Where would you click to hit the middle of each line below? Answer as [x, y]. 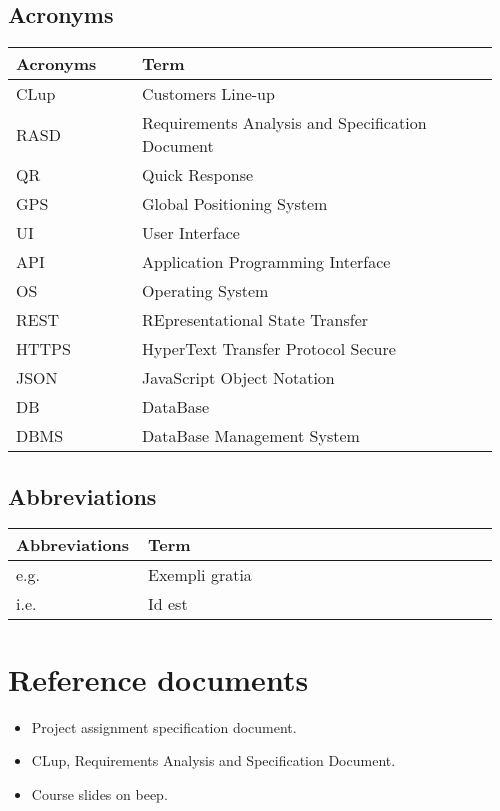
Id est [168, 604]
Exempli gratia [200, 575]
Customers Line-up [208, 94]
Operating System [205, 291]
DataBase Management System [250, 436]
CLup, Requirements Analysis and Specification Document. [213, 760]
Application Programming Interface [266, 262]
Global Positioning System [234, 204]
